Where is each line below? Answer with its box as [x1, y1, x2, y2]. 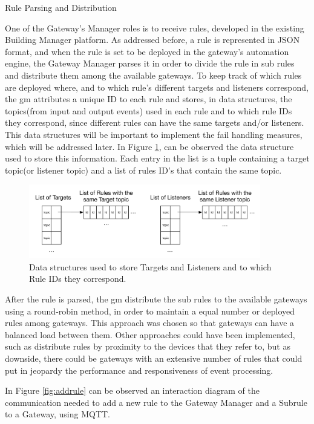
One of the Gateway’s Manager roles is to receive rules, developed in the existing [5, 21, 304, 34]
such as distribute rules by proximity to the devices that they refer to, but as [5, 340, 290, 353]
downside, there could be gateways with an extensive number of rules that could [5, 351, 303, 364]
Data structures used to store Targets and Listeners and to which [29, 260, 272, 273]
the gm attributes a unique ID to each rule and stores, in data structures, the [5, 93, 292, 105]
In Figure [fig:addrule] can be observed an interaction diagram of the [5, 384, 260, 397]
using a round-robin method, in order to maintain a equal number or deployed [5, 304, 295, 317]
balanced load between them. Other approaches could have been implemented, [5, 328, 295, 341]
